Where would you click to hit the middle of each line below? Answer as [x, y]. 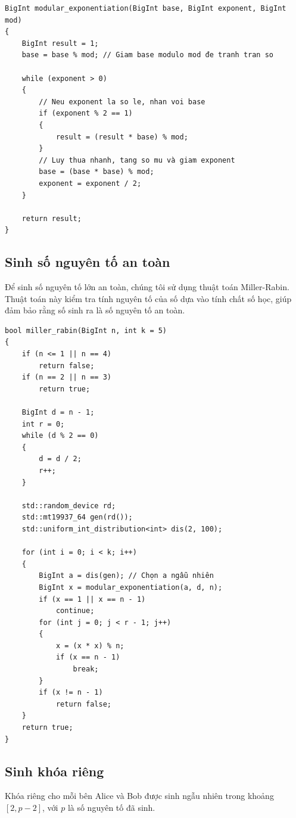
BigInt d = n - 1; [58, 413]
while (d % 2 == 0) [60, 436]
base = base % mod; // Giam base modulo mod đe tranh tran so [148, 55]
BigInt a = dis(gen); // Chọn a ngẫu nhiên [126, 576]
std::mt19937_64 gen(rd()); [77, 517]
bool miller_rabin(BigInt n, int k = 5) [86, 330]
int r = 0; [43, 424]
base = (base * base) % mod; [96, 172]
